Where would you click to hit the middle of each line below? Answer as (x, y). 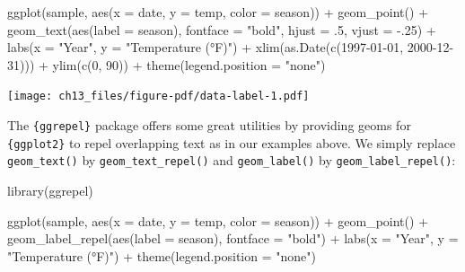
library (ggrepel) (50, 190)
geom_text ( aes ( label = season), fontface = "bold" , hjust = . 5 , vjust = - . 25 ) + (222, 29)
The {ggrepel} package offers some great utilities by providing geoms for (209, 125)
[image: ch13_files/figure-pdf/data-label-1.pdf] (158, 97)
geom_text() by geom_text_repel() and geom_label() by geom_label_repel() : (232, 160)
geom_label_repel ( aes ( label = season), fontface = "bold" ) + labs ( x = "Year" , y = (233, 238)
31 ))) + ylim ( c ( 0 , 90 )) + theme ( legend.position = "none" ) (167, 64)
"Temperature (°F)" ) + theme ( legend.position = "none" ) (162, 255)
